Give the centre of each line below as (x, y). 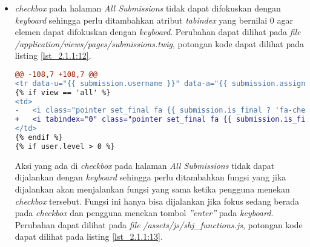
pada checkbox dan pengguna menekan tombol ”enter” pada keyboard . (144, 213)
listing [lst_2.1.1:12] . (53, 55)
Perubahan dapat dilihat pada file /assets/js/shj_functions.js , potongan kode (159, 224)
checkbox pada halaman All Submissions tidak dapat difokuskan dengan (148, 8)
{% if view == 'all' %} (63, 92)
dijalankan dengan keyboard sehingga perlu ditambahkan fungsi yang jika (150, 177)
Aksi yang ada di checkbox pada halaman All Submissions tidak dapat (145, 165)
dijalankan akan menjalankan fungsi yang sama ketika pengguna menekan (152, 189)
